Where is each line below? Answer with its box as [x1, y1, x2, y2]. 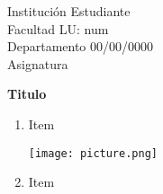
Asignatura [7, 54, 68, 73]
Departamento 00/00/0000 [7, 37, 154, 56]
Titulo [7, 84, 47, 103]
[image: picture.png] [28, 146, 158, 160]
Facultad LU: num [7, 19, 109, 38]
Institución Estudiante [7, 2, 131, 20]
